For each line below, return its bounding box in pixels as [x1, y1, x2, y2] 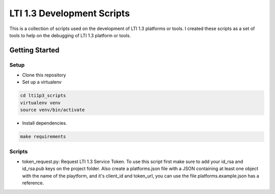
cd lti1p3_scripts [20, 93, 66, 99]
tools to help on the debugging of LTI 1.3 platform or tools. [9, 32, 131, 38]
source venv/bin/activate [20, 107, 85, 113]
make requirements [20, 134, 66, 140]
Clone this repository [22, 72, 66, 78]
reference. [22, 180, 44, 186]
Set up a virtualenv [22, 79, 62, 85]
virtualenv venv [20, 100, 61, 105]
